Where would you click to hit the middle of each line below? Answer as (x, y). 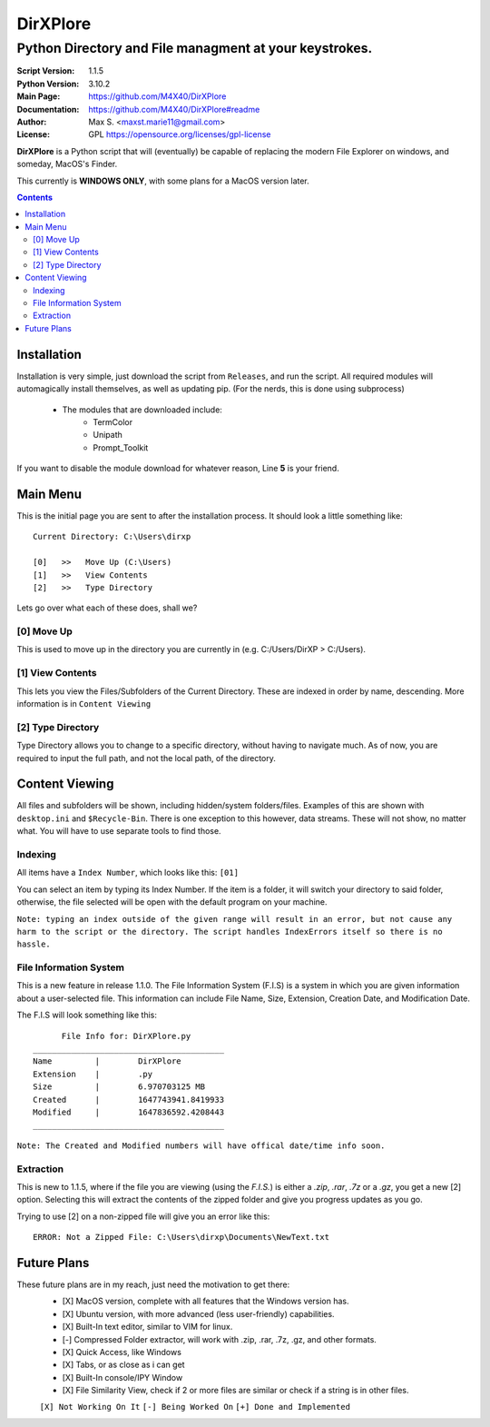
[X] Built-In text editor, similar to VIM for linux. (147, 1327)
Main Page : (39, 96)
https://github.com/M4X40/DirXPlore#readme (174, 109)
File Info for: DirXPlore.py (126, 1036)
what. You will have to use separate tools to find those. (119, 831)
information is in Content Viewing (84, 703)
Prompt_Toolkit (121, 447)
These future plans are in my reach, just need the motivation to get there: (153, 1284)
